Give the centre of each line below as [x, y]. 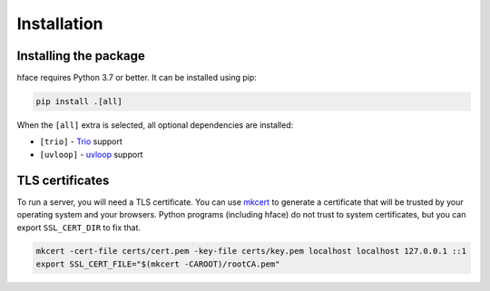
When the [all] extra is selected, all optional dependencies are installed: [155, 125]
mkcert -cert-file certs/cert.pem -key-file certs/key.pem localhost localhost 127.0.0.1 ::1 [251, 251]
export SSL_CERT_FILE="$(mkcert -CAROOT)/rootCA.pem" [158, 264]
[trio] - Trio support [81, 141]
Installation [60, 24]
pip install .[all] [79, 102]
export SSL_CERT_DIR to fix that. [78, 228]
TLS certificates [63, 180]
